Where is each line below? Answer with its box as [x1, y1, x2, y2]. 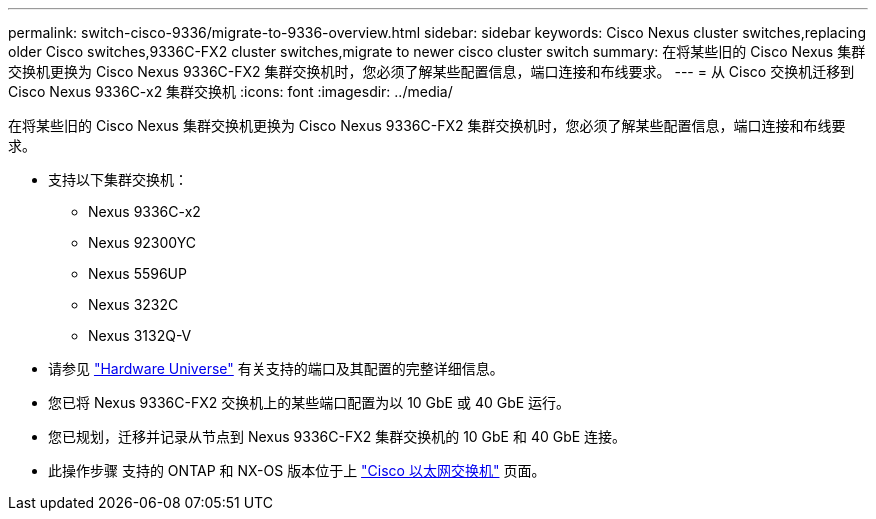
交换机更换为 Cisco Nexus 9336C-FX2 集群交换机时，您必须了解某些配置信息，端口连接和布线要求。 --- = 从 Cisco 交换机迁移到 [8, 63, 855, 80]
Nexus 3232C [88, 296, 179, 313]
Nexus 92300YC [88, 234, 196, 251]
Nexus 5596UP [88, 265, 187, 282]
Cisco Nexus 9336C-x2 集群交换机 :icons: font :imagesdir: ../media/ [8, 83, 453, 100]
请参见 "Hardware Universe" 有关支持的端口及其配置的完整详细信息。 [48, 360, 504, 377]
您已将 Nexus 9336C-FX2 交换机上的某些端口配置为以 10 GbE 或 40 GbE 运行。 [48, 394, 571, 411]
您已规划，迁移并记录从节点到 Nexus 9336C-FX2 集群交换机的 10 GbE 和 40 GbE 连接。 [48, 428, 627, 445]
